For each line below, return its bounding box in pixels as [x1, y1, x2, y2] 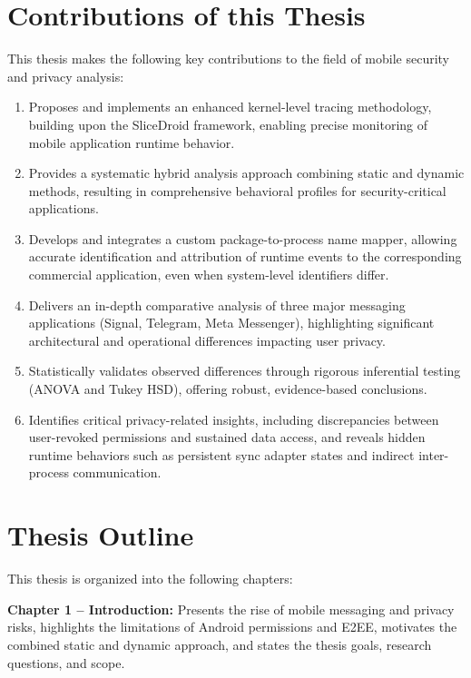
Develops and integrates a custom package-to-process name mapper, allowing [28, 229, 457, 248]
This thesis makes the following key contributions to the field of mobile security [7, 49, 450, 68]
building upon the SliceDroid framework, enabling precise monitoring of [28, 114, 428, 133]
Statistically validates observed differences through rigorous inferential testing [28, 361, 461, 380]
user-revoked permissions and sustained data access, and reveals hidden [28, 427, 426, 447]
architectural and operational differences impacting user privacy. [28, 330, 386, 349]
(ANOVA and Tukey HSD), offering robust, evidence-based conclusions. [28, 379, 427, 398]
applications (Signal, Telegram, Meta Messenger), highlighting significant [28, 313, 435, 332]
